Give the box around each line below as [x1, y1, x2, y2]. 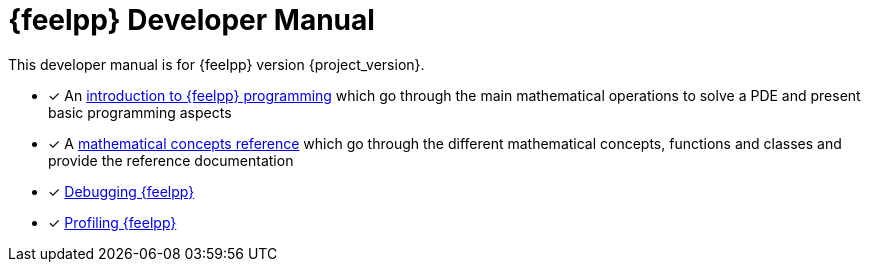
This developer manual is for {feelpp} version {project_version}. [8, 55, 425, 73]
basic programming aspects [48, 103, 232, 121]
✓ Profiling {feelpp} [48, 213, 177, 231]
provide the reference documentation [48, 151, 294, 169]
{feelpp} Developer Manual [8, 3, 375, 37]
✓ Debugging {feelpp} [48, 182, 195, 200]
